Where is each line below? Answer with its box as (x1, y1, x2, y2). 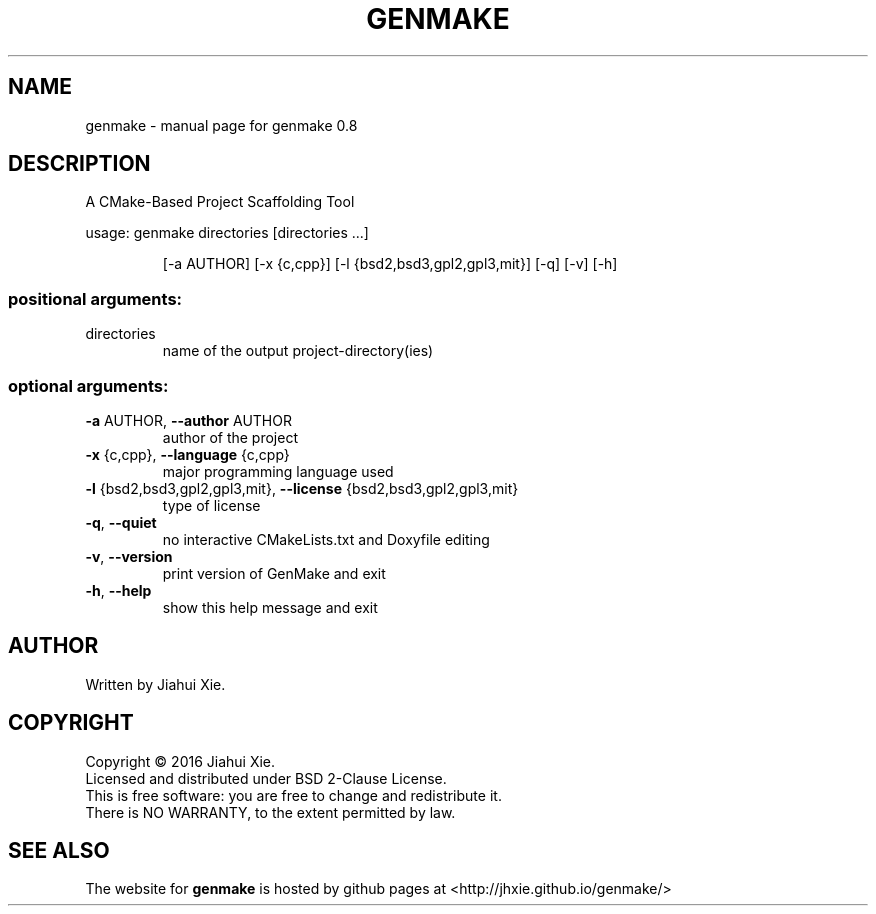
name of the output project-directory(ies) (162, 342, 434, 360)
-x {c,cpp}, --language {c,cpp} (85, 445, 290, 463)
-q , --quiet (85, 513, 157, 531)
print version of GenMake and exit (162, 564, 386, 582)
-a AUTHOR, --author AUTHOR (85, 411, 292, 429)
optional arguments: (8, 375, 169, 396)
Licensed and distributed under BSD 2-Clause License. (85, 769, 447, 787)
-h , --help (85, 581, 152, 599)
